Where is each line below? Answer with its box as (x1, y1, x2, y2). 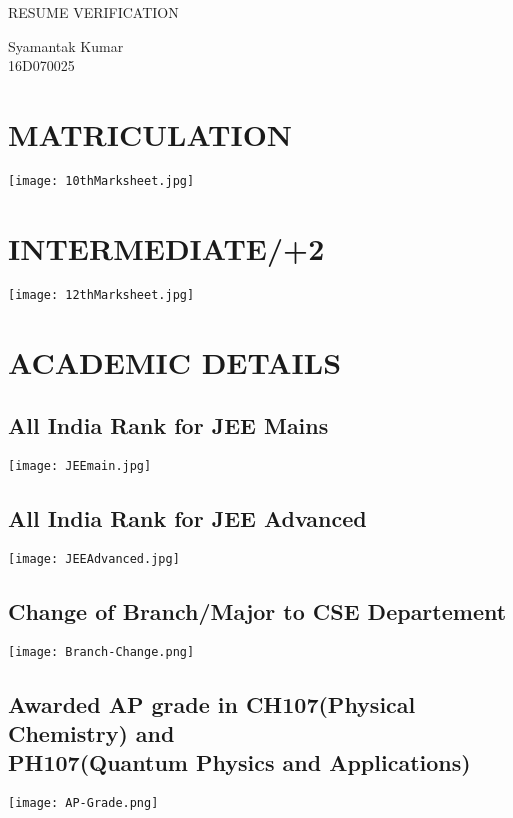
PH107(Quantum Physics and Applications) (8, 747, 471, 778)
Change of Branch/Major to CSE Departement (8, 595, 507, 626)
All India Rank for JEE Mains (8, 410, 329, 441)
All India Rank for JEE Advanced (8, 502, 367, 533)
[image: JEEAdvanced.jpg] (8, 551, 180, 566)
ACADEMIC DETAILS (8, 341, 342, 382)
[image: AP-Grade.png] (8, 796, 159, 811)
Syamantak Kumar (8, 35, 124, 56)
